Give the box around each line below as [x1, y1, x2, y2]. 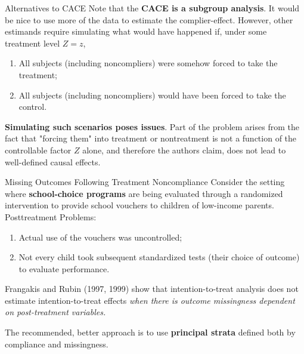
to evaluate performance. [18, 262, 110, 275]
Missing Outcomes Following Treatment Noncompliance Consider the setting [5, 176, 285, 188]
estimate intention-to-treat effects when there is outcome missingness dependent [5, 294, 295, 306]
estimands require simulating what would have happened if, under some [5, 25, 267, 38]
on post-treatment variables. [5, 306, 106, 318]
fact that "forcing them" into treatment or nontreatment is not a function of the [5, 132, 297, 144]
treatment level [5, 36, 60, 49]
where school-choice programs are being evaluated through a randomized [5, 187, 283, 199]
